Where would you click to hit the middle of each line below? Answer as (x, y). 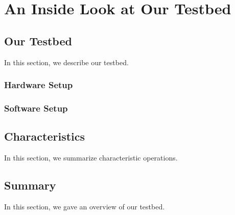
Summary (30, 185)
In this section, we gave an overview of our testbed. (85, 206)
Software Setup (36, 108)
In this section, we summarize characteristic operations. (91, 158)
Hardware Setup (39, 85)
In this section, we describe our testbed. (66, 62)
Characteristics (45, 136)
